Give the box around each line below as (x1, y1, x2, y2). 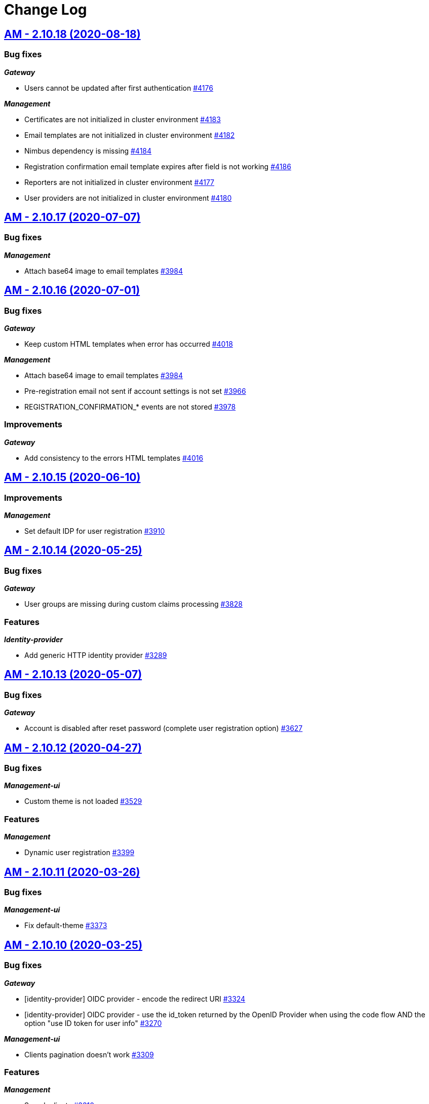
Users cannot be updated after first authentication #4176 (24, 83, 213, 92)
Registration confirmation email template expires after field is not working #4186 (24, 162, 291, 171)
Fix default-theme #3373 (24, 921, 107, 930)
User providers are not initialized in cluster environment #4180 (24, 193, 232, 202)
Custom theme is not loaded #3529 (24, 797, 142, 806)
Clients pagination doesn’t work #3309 (24, 1050, 154, 1059)
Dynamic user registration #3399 (24, 848, 135, 857)
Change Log (4, 1, 87, 18)
